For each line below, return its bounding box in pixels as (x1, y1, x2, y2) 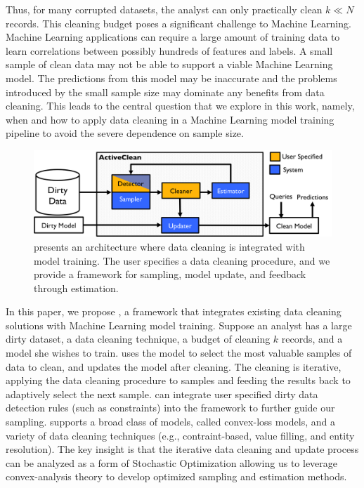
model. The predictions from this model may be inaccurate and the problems (6, 70, 337, 85)
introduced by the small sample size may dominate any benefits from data (6, 84, 325, 99)
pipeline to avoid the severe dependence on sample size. (6, 126, 244, 140)
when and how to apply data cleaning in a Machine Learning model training (6, 112, 334, 126)
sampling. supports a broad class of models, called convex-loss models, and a (6, 414, 335, 429)
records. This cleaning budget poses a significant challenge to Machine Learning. (6, 15, 351, 30)
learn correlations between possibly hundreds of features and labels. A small (6, 43, 333, 58)
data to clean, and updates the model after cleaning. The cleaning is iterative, (6, 359, 342, 374)
